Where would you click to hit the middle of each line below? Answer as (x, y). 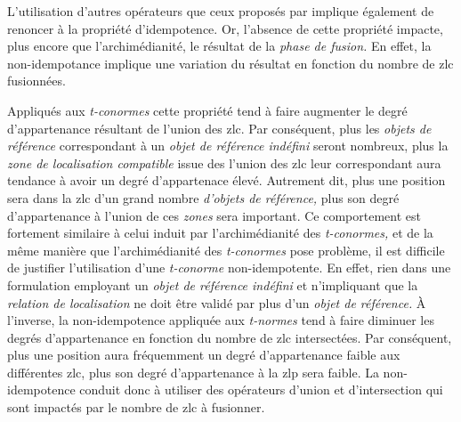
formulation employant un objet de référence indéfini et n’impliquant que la (213, 284)
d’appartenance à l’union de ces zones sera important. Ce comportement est (214, 215)
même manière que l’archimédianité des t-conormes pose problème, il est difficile (226, 250)
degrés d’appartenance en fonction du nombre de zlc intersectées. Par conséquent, (230, 337)
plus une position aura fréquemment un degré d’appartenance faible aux (204, 355)
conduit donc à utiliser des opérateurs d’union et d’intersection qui (261, 390)
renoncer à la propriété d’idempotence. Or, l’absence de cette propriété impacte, (225, 28)
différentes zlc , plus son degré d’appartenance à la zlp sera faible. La (193, 372)
